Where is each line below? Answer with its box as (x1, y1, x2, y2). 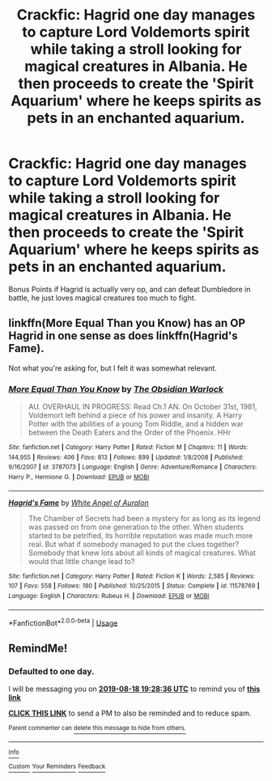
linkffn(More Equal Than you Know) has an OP (8, 316, 245, 330)
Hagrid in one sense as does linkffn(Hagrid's (8, 329, 239, 343)
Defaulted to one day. (8, 665, 95, 677)
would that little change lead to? (28, 556, 135, 566)
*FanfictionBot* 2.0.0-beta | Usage (8, 617, 118, 628)
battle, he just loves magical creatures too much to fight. (8, 293, 197, 303)
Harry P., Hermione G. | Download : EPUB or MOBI (8, 473, 150, 482)
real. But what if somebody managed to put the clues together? (28, 539, 240, 549)
